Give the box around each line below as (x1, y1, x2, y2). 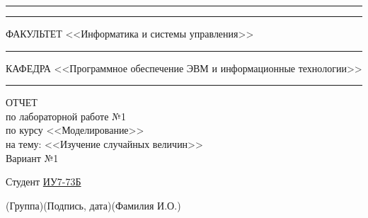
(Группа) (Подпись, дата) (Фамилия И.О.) (6, 197, 181, 212)
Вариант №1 (6, 150, 59, 165)
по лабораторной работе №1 (6, 108, 126, 123)
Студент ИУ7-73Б (6, 174, 81, 189)
